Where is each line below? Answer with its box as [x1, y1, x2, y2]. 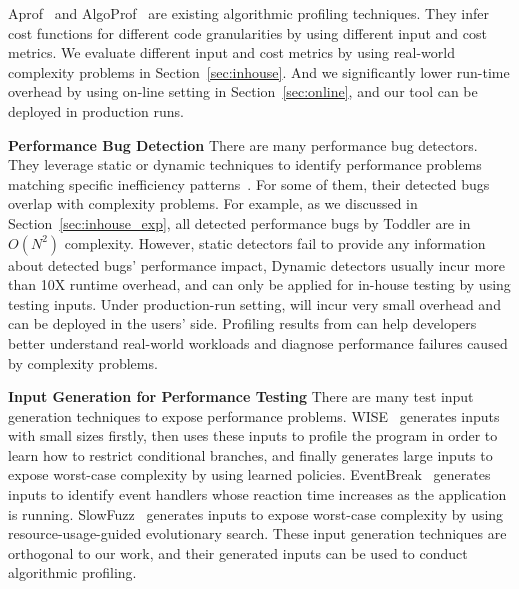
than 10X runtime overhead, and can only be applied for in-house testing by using [8, 274, 511, 295]
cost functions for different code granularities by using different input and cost [8, 22, 487, 43]
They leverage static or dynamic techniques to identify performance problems [8, 154, 482, 175]
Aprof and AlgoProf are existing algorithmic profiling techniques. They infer [8, 3, 489, 23]
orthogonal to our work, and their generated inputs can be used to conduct [8, 542, 468, 563]
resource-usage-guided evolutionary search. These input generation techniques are [8, 523, 507, 544]
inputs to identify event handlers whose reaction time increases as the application [8, 484, 507, 505]
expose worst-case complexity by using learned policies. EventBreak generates [8, 464, 491, 485]
